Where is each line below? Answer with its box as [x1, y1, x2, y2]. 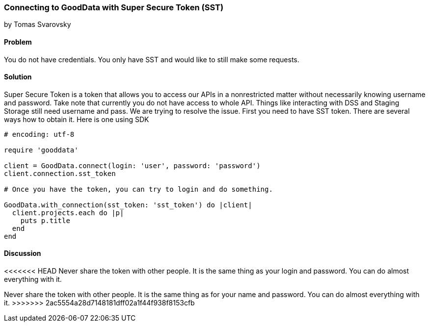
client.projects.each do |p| [12, 208, 124, 217]
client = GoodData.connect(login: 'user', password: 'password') [4, 161, 261, 170]
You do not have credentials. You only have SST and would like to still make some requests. [4, 55, 299, 64]
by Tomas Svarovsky [4, 20, 71, 29]
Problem [4, 37, 32, 46]
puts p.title [20, 216, 70, 225]
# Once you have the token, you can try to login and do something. [4, 185, 273, 193]
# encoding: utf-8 [4, 130, 75, 138]
